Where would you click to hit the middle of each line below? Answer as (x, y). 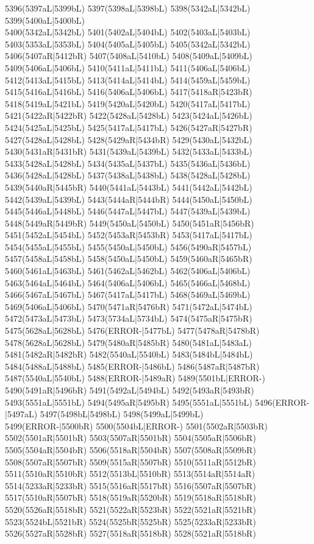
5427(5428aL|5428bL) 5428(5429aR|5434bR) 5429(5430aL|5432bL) (129, 139)
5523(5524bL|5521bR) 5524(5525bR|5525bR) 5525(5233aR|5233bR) (130, 521)
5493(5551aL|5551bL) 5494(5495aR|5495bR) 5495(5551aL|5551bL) (129, 402)
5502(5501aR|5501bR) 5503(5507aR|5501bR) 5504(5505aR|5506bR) (130, 438)
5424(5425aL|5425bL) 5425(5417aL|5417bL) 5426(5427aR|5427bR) (129, 127)
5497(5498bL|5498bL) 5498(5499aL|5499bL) (122, 414)
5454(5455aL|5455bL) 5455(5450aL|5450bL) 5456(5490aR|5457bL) (128, 246)
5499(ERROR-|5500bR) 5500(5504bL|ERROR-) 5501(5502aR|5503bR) (136, 426)
